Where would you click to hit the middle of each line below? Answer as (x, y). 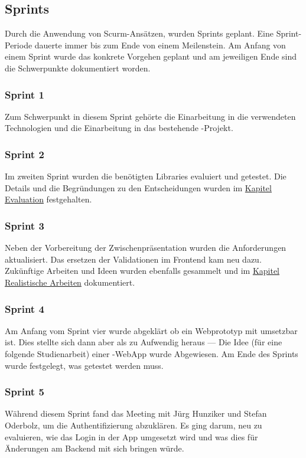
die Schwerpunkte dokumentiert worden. (78, 68)
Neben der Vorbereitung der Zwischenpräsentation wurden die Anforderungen (146, 248)
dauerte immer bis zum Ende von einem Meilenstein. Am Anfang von (160, 45)
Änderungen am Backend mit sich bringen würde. (95, 448)
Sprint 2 (25, 154)
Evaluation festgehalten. (48, 199)
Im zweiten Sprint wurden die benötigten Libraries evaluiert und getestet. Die (146, 176)
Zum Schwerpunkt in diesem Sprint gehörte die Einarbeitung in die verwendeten (150, 116)
